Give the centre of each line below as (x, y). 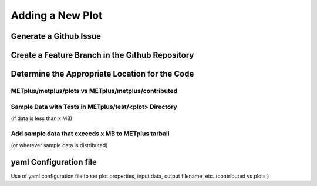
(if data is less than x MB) (42, 118)
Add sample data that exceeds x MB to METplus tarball (90, 134)
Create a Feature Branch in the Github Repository (102, 55)
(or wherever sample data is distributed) (59, 145)
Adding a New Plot (57, 15)
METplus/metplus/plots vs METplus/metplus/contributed (94, 91)
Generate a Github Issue (56, 36)
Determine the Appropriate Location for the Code (102, 74)
